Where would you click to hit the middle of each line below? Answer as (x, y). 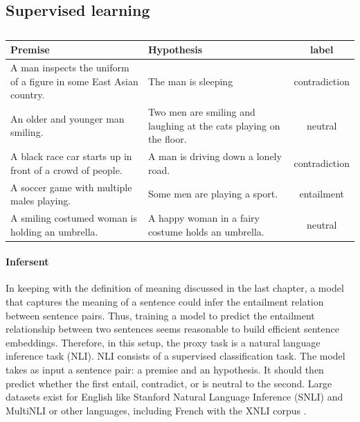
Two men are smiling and (201, 112)
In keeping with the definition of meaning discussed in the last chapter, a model (175, 288)
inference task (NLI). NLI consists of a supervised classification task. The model (175, 356)
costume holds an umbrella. (206, 231)
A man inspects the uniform (70, 68)
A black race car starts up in (71, 156)
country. (28, 95)
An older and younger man (67, 118)
